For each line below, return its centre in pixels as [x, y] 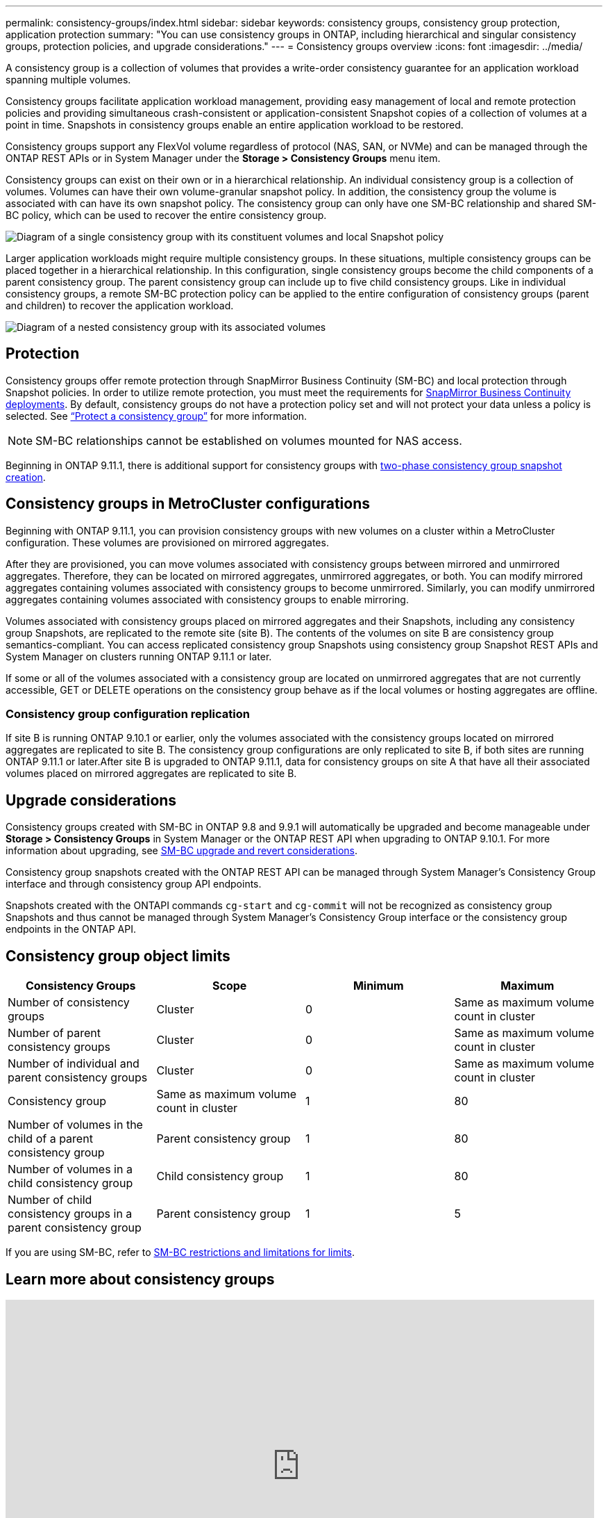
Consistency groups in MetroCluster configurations [188, 504]
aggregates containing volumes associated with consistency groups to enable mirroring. [207, 599]
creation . [26, 477]
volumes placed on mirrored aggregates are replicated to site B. [151, 774]
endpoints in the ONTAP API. [71, 929]
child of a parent [50, 1139]
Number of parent [54, 1033]
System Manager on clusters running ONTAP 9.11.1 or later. [139, 656]
